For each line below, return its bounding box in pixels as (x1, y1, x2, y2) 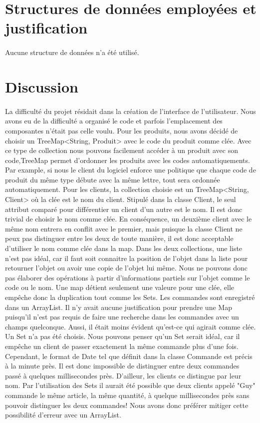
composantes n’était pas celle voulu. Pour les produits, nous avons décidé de (5, 125, 238, 135)
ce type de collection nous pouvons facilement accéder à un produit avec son (5, 145, 238, 155)
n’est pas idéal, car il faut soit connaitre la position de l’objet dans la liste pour (5, 252, 248, 263)
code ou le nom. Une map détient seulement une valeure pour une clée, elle (5, 282, 234, 292)
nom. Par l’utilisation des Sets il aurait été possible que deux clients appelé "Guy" (5, 380, 256, 390)
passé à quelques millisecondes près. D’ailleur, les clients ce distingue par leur (5, 370, 242, 380)
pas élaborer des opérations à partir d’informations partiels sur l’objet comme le (5, 272, 250, 282)
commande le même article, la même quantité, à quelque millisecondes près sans (5, 389, 250, 400)
